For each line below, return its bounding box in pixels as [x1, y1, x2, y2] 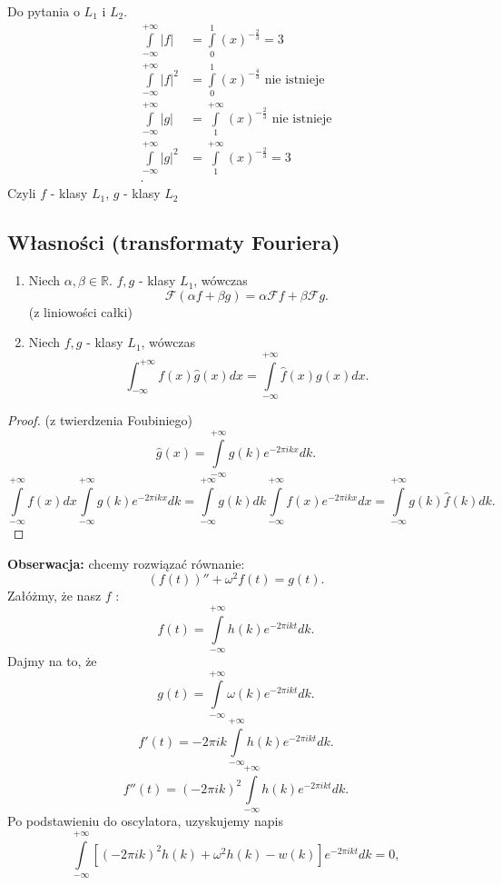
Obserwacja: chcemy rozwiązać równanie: [7, 553, 245, 572]
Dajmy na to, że [7, 651, 97, 671]
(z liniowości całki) [28, 302, 133, 321]
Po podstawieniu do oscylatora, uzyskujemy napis [7, 811, 283, 830]
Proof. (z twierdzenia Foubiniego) [7, 411, 192, 430]
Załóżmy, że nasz [7, 586, 102, 605]
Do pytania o [7, 2, 80, 20]
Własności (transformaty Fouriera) [7, 228, 340, 256]
